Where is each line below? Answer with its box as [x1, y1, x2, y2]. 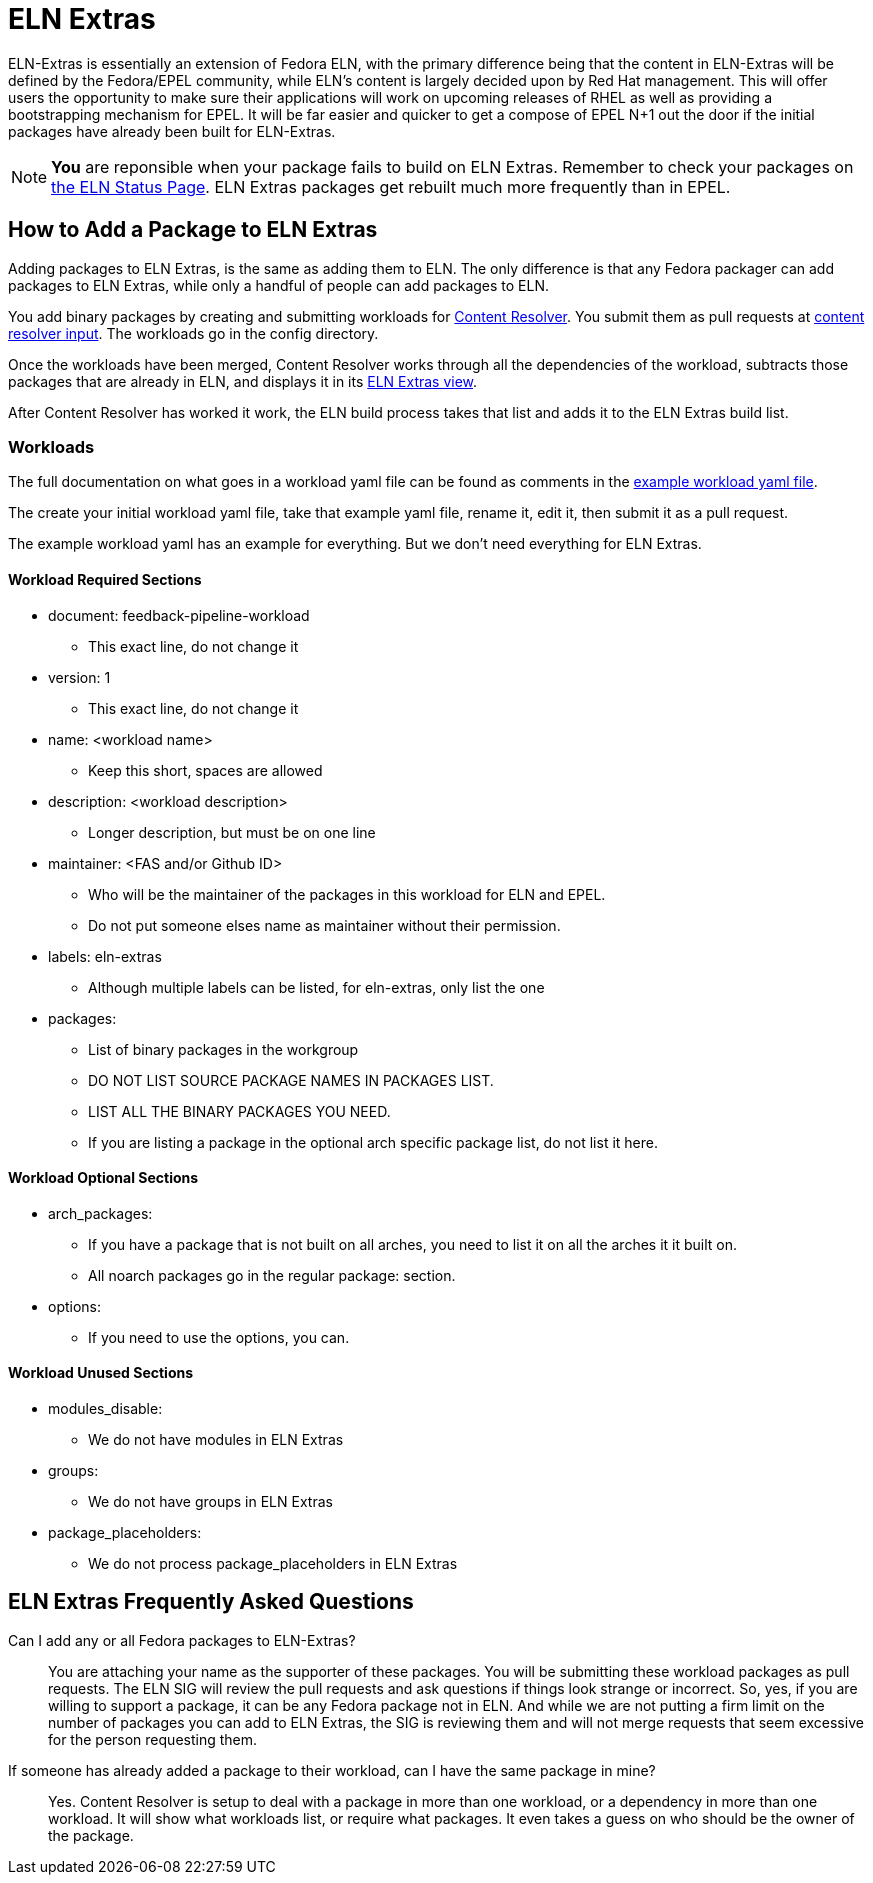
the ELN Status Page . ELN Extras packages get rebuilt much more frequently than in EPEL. [51, 176, 731, 197]
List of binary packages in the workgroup [88, 1040, 359, 1058]
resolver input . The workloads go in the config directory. [8, 324, 379, 342]
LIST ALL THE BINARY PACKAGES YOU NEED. [88, 1102, 391, 1120]
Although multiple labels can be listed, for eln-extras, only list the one [88, 978, 545, 996]
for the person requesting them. [48, 1730, 258, 1748]
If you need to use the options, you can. [88, 1328, 350, 1346]
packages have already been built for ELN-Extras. [8, 122, 336, 140]
